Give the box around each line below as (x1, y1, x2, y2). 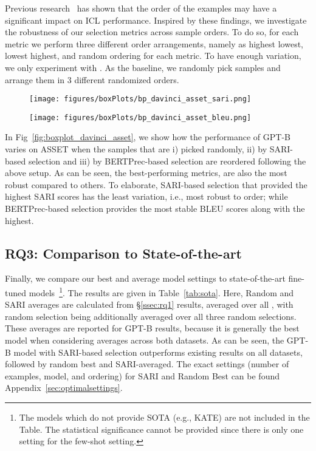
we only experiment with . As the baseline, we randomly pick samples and (5, 61, 281, 73)
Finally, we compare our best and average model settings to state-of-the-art (5, 272, 286, 285)
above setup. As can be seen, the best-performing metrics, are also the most (5, 166, 287, 179)
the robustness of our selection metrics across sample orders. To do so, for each (5, 25, 299, 38)
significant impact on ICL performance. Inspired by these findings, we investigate (5, 13, 307, 26)
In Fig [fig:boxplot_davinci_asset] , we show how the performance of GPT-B (5, 131, 291, 143)
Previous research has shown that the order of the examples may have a (5, 2, 277, 14)
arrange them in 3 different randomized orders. (5, 73, 179, 86)
